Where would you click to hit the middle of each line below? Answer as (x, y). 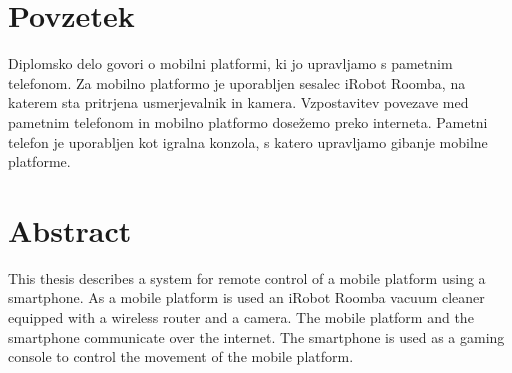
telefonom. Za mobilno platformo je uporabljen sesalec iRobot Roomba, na (237, 82)
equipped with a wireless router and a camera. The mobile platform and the (241, 317)
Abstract (70, 229)
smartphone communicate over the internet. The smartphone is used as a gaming (256, 336)
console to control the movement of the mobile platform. (181, 356)
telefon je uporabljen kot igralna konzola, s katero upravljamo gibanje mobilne (248, 141)
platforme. (39, 161)
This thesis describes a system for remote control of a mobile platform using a (247, 277)
